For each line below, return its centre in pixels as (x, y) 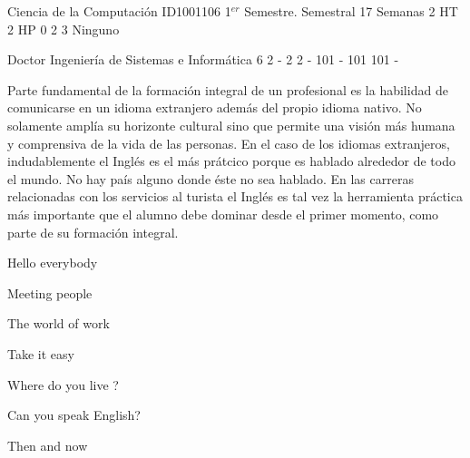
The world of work (59, 323)
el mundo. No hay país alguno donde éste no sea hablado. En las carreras (211, 178)
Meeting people (50, 292)
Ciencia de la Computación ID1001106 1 (119, 11)
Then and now (48, 445)
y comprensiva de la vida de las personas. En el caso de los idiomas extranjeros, (229, 143)
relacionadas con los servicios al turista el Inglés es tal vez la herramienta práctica (235, 196)
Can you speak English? (74, 415)
